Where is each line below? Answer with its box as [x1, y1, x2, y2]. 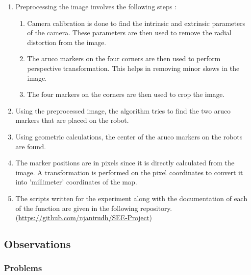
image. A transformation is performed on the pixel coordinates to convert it [15, 167, 243, 177]
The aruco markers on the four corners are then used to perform [27, 53, 221, 64]
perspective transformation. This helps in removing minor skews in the [27, 63, 240, 73]
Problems [4, 262, 42, 274]
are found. [15, 141, 46, 151]
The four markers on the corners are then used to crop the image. [27, 89, 225, 99]
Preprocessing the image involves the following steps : [15, 1, 176, 11]
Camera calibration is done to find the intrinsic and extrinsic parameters [27, 18, 246, 28]
